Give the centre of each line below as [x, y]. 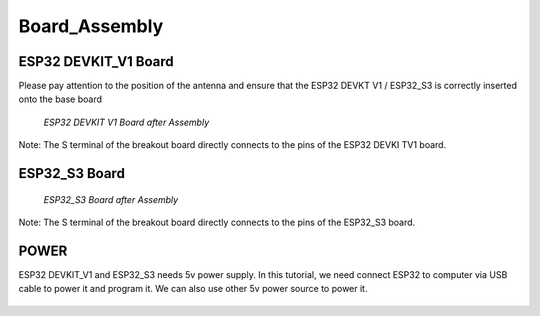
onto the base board [60, 99]
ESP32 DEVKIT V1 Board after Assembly [126, 122]
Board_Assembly [91, 26]
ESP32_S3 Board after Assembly [111, 199]
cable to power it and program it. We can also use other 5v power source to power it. [193, 289]
